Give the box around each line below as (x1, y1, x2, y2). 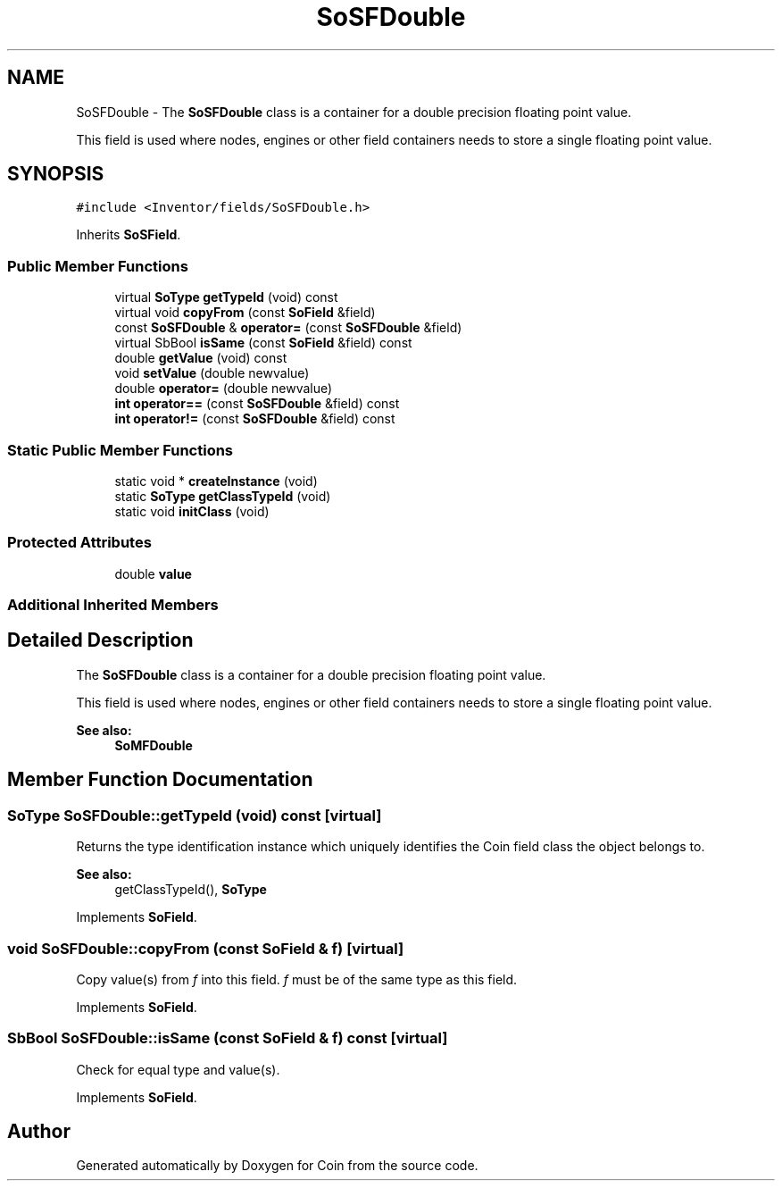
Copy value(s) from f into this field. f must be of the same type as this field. (76, 971, 518, 987)
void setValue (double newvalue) (114, 365, 310, 381)
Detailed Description (7, 629, 194, 652)
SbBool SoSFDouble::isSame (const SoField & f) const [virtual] (7, 1029, 448, 1048)
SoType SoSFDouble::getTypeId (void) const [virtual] (7, 806, 382, 824)
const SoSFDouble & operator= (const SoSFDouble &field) (114, 320, 462, 336)
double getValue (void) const (114, 350, 287, 366)
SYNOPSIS (7, 163, 104, 186)
